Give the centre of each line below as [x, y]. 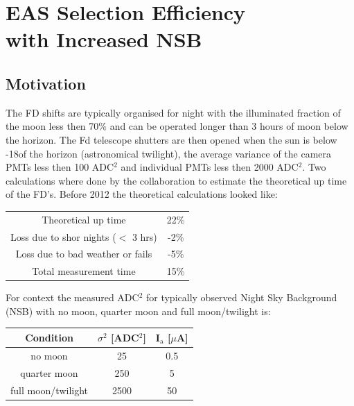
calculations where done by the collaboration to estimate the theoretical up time [176, 180]
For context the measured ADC [72, 297]
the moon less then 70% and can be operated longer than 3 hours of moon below [177, 126]
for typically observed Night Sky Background [241, 297]
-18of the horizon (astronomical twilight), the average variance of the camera [169, 153]
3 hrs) [144, 236]
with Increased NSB [104, 39]
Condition [49, 337]
